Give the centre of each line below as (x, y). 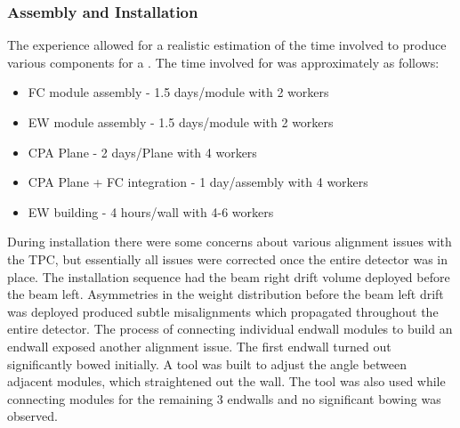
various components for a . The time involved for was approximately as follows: (223, 62)
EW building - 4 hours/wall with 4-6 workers (151, 211)
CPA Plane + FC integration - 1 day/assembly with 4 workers (198, 182)
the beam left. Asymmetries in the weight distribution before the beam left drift (226, 294)
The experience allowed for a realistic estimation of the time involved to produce (227, 45)
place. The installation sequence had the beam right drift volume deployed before (229, 276)
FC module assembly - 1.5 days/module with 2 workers (178, 92)
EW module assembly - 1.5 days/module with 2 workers (181, 122)
